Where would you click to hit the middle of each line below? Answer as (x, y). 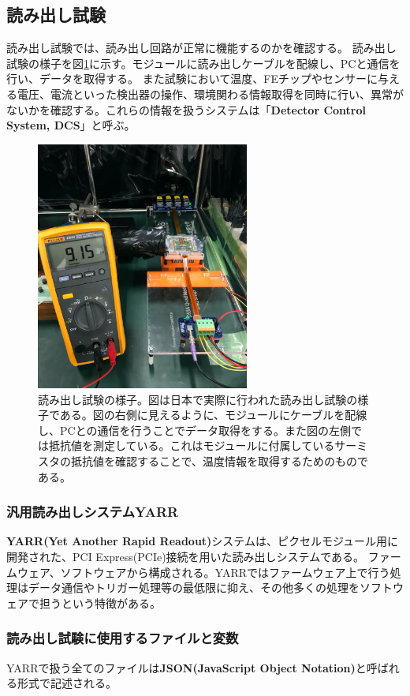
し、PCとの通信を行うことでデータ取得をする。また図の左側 (195, 430)
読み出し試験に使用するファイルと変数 (123, 638)
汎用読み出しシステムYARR (93, 512)
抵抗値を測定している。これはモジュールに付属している (192, 445)
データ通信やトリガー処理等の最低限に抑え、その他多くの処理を (194, 587)
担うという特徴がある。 (100, 602)
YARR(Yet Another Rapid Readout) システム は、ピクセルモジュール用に (202, 541)
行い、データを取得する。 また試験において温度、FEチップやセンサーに (192, 79)
